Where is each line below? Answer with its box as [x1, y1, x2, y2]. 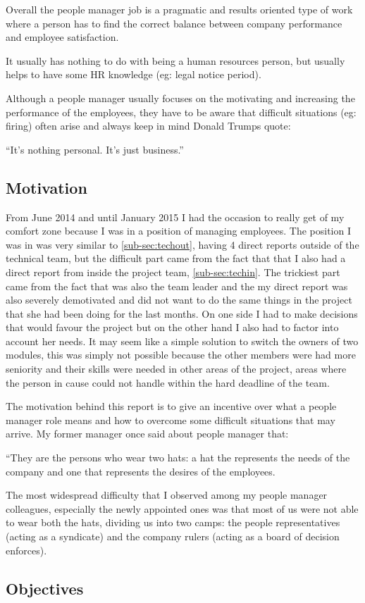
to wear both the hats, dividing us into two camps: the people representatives [6, 515, 340, 530]
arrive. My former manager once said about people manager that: [6, 426, 289, 441]
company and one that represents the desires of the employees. [6, 464, 276, 478]
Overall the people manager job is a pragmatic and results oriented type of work [6, 2, 353, 16]
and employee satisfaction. [6, 30, 119, 44]
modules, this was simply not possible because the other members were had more [6, 347, 356, 362]
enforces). [6, 542, 47, 557]
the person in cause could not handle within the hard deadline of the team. [6, 375, 330, 390]
